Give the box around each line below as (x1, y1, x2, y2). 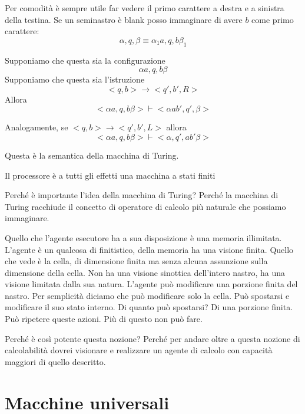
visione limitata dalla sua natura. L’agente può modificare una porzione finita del (5, 278, 298, 290)
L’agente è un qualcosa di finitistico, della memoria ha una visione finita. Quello (5, 243, 294, 255)
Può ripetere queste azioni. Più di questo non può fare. (5, 313, 203, 325)
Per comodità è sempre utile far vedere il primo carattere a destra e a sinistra (5, 2, 284, 14)
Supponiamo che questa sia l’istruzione (5, 73, 145, 86)
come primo (251, 13, 294, 25)
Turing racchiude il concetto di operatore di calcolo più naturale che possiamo (5, 200, 286, 212)
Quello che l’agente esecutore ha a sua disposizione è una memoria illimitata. (5, 231, 282, 244)
